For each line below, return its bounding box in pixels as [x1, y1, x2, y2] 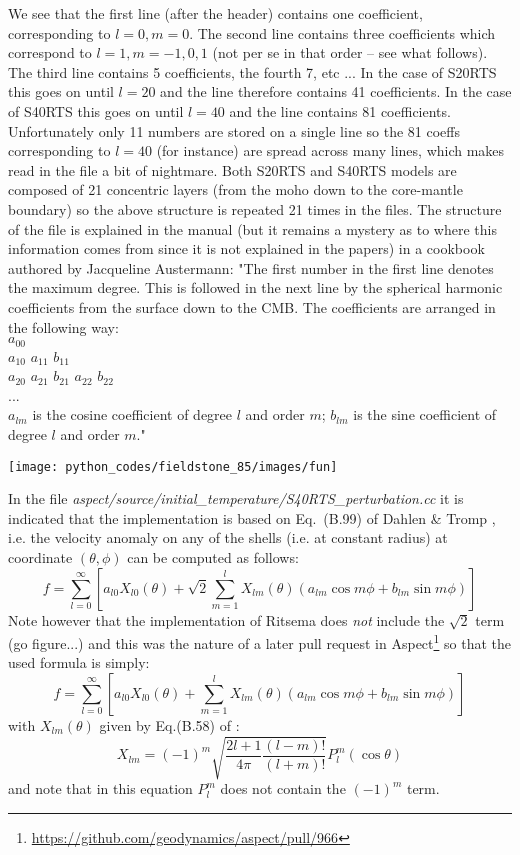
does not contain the [220, 778, 346, 799]
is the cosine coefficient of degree [32, 404, 233, 425]
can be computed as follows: [127, 546, 299, 567]
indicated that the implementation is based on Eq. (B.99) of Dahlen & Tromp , [8, 507, 496, 528]
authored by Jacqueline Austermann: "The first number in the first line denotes [8, 257, 494, 278]
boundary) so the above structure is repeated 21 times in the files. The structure [8, 198, 502, 219]
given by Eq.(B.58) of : [99, 714, 240, 735]
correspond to [8, 42, 92, 63]
